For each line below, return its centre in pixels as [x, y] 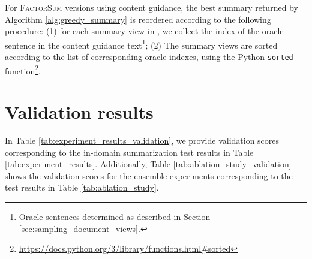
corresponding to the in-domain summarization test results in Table [129, 152]
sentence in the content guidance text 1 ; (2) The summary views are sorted [141, 44]
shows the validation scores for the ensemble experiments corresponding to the [149, 175]
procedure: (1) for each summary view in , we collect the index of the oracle [144, 31]
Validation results [79, 112]
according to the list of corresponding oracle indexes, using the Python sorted [149, 57]
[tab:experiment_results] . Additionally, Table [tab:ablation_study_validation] [148, 164]
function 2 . [23, 70]
